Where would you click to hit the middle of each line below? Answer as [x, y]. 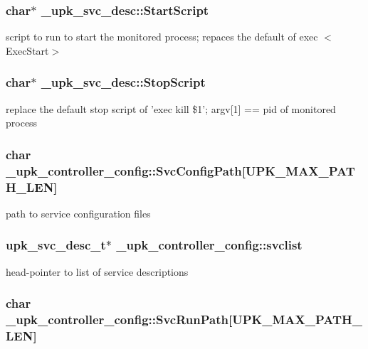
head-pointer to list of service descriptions [97, 271]
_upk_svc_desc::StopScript [123, 82]
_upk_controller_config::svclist [209, 245]
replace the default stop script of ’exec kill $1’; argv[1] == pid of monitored [171, 108]
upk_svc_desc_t [56, 245]
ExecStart [27, 50]
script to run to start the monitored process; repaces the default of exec [162, 37]
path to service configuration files [78, 213]
